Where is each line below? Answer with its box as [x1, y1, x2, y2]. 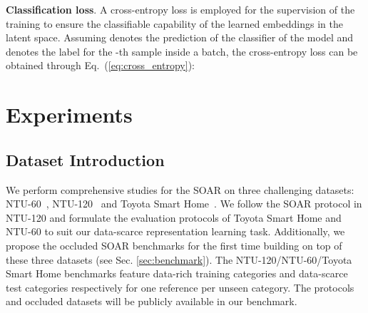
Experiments [6, 100, 133, 129]
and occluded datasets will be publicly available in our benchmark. [6, 294, 297, 309]
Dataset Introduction [6, 148, 165, 170]
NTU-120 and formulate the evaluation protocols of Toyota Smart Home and [6, 210, 342, 225]
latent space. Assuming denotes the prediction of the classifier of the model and [6, 30, 354, 45]
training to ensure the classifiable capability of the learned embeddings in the [6, 16, 343, 31]
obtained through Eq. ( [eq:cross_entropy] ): [6, 58, 195, 73]
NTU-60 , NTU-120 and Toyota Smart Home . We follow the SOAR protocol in [6, 196, 362, 211]
